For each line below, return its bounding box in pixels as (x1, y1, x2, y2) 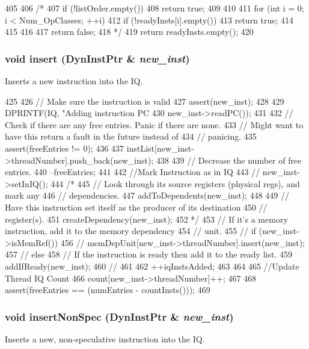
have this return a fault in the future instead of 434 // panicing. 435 (5, 130, 257, 143)
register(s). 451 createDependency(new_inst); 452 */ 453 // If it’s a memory (5, 212, 288, 225)
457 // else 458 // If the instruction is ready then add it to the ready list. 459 (5, 248, 292, 261)
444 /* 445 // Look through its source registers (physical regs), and (50, 177, 300, 190)
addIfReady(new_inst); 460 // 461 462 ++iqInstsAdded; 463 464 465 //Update (5, 259, 299, 272)
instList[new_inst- (126, 141, 194, 154)
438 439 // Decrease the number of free (156, 153, 302, 166)
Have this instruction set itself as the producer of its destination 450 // (5, 200, 268, 213)
